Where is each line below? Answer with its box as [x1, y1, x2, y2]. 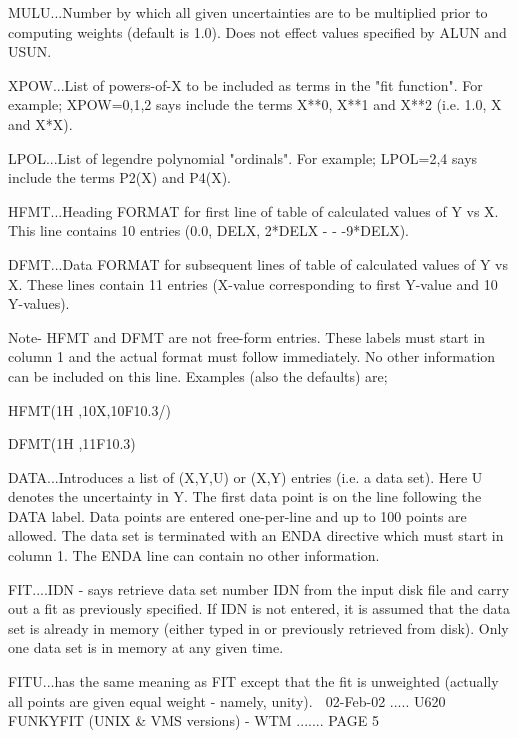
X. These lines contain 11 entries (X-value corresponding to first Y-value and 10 [8, 273, 498, 294]
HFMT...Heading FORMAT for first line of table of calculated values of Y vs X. [8, 200, 499, 221]
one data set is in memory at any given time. [8, 637, 284, 658]
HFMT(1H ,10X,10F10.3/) [8, 399, 171, 420]
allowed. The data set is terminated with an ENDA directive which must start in [8, 525, 504, 546]
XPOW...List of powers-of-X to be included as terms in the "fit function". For [8, 74, 483, 95]
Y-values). [8, 293, 70, 314]
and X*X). [8, 113, 73, 134]
